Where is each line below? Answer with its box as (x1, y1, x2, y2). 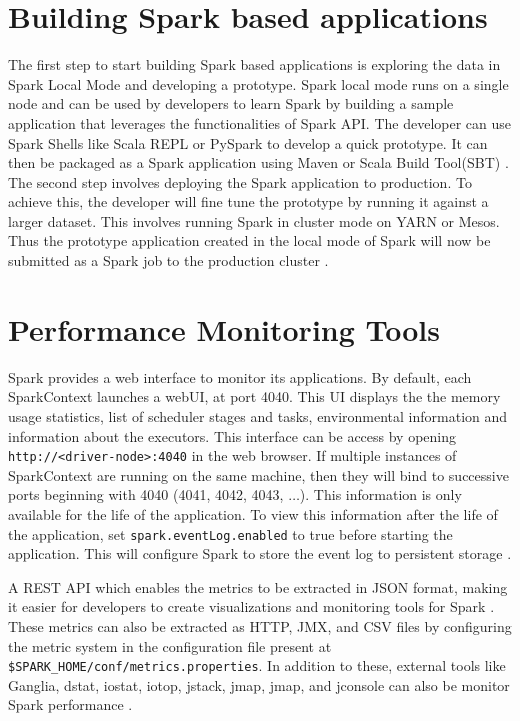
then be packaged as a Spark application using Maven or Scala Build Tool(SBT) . (8, 152, 509, 173)
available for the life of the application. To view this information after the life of (8, 504, 498, 524)
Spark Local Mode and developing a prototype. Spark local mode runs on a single (8, 73, 509, 94)
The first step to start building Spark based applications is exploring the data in (8, 54, 501, 75)
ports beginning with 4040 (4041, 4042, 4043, (8, 484, 284, 505)
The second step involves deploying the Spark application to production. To (8, 171, 472, 192)
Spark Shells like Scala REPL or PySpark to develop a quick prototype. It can (8, 132, 488, 153)
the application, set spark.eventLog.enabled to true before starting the (8, 523, 453, 544)
